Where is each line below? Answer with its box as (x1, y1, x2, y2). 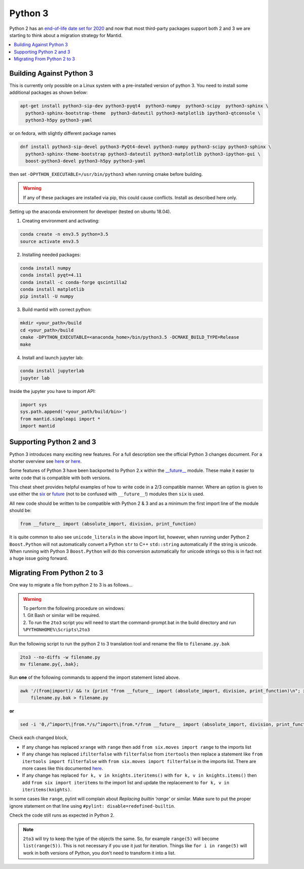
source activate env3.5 (20, 238, 80, 244)
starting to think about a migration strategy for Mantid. (9, 32, 123, 38)
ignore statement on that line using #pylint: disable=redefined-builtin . (9, 803, 175, 809)
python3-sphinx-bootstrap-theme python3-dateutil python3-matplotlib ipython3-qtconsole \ (25, 110, 261, 116)
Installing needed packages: (22, 251, 81, 258)
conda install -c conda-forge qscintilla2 (20, 279, 127, 285)
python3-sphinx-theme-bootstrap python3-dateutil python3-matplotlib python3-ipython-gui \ (25, 151, 261, 157)
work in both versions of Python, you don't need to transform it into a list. (23, 850, 176, 856)
